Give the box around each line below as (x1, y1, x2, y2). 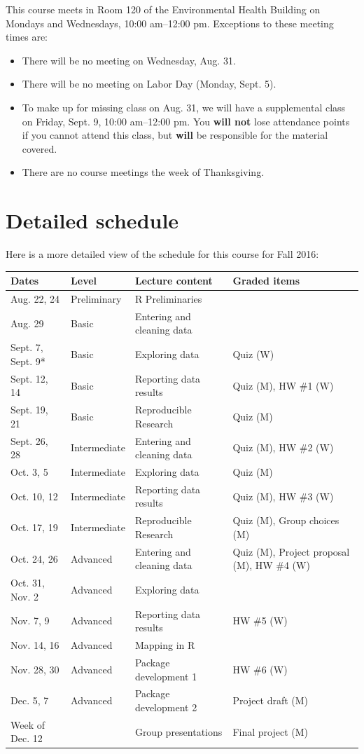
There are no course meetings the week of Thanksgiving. (22, 165, 265, 179)
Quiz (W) (232, 347, 274, 362)
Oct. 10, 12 (10, 488, 58, 503)
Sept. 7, (10, 340, 43, 355)
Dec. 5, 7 (10, 693, 49, 708)
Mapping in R (134, 638, 195, 652)
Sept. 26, (10, 433, 48, 448)
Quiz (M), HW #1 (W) (232, 378, 334, 392)
